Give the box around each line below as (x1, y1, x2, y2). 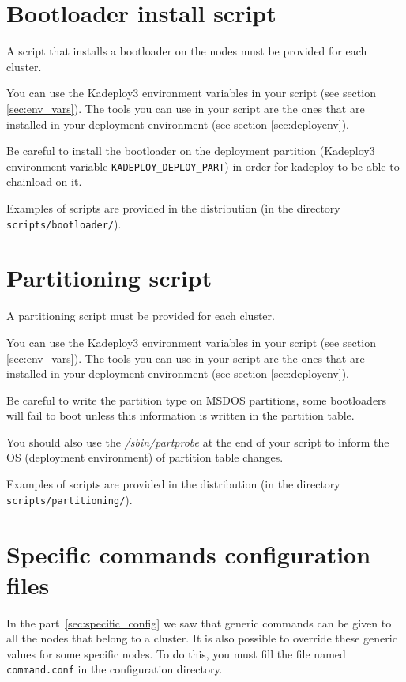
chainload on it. (6, 173, 82, 190)
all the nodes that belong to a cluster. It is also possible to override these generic (6, 630, 397, 646)
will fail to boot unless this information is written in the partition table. (6, 407, 355, 424)
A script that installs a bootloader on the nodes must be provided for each (6, 43, 367, 59)
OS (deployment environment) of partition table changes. (6, 449, 284, 465)
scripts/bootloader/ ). (6, 215, 122, 232)
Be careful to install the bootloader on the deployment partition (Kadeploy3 (6, 142, 375, 159)
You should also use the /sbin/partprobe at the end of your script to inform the (6, 433, 389, 450)
